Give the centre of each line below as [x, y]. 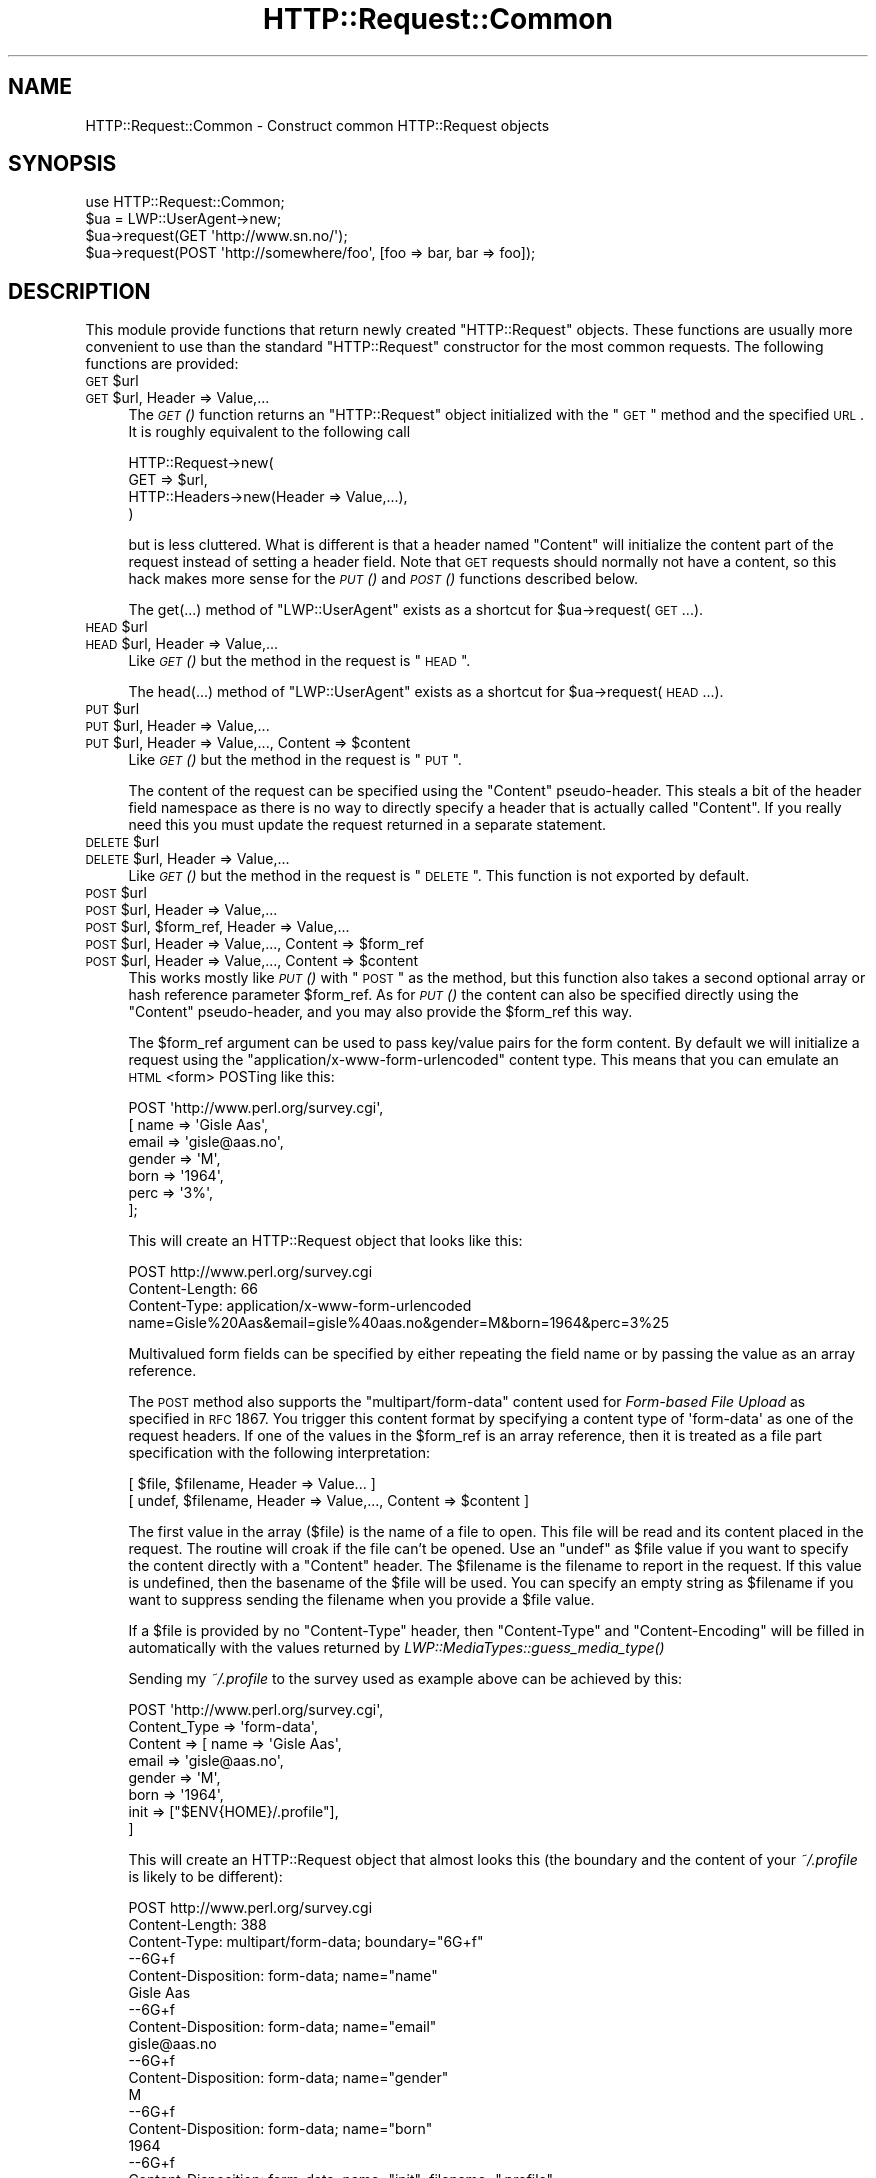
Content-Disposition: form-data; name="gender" [288, 2078]
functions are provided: [162, 364]
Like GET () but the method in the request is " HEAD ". [299, 661]
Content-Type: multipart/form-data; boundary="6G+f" [306, 1942]
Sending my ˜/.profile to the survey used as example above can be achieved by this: [405, 1679]
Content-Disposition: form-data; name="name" [283, 1976]
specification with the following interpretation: [279, 1453]
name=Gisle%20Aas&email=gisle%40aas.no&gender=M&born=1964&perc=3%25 [399, 1323]
